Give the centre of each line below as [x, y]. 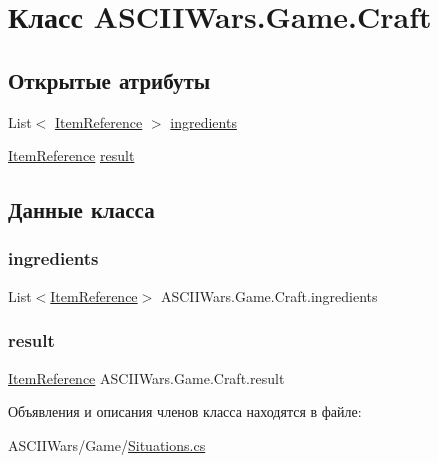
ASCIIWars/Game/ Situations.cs [107, 444]
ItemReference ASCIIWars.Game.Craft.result [146, 377]
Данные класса [81, 209]
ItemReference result [71, 155]
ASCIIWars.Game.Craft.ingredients [269, 295]
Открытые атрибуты [109, 79]
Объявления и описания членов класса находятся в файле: [185, 411]
